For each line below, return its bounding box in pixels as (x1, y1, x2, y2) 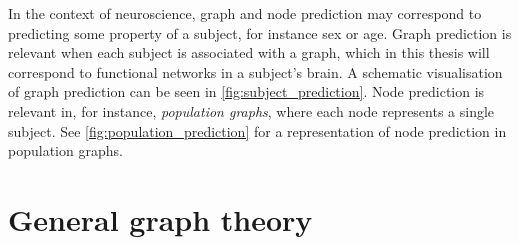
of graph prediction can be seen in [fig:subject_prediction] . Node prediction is (8, 81, 485, 102)
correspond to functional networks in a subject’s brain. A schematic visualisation (8, 61, 503, 82)
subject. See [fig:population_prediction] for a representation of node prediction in (8, 120, 507, 141)
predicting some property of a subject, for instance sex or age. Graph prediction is (8, 22, 512, 43)
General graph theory (8, 198, 313, 239)
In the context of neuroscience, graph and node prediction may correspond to (8, 3, 482, 23)
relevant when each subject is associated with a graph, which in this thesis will (8, 42, 490, 63)
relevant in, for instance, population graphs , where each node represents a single (8, 100, 495, 121)
